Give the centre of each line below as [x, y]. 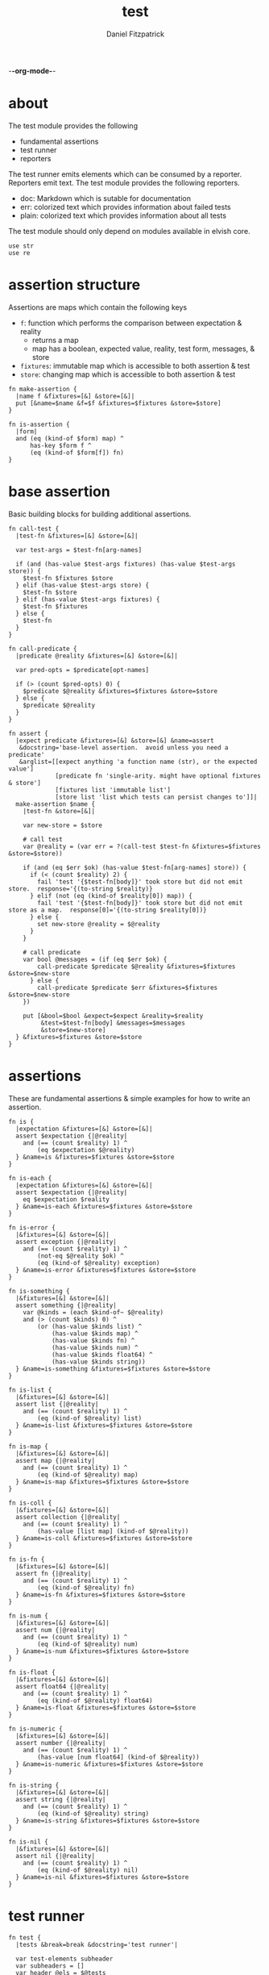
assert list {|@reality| [57, 1404]
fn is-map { [28, 1447]
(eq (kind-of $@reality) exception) [99, 1263]
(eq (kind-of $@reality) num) [88, 1644]
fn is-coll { [30, 1503]
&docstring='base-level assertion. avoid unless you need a [124, 747]
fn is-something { [39, 1291]
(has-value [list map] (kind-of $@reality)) [113, 1531]
